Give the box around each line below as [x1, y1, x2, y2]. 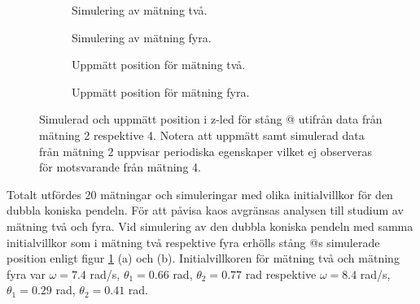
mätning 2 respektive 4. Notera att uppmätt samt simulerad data [39, 126, 365, 143]
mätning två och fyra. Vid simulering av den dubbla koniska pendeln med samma [7, 217, 413, 234]
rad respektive [245, 265, 317, 282]
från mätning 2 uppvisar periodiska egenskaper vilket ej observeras [39, 142, 372, 159]
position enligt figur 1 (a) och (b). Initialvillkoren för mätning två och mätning [7, 250, 400, 267]
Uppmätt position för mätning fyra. [72, 83, 250, 100]
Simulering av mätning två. [72, 2, 208, 18]
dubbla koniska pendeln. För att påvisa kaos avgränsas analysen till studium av [7, 202, 404, 219]
